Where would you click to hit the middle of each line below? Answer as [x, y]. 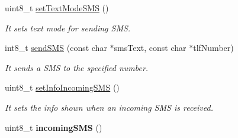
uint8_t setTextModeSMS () [57, 8]
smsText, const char [150, 48]
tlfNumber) [213, 48]
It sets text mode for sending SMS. [68, 28]
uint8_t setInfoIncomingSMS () [62, 87]
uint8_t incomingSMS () [54, 127]
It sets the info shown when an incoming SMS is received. [109, 107]
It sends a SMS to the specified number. [77, 67]
